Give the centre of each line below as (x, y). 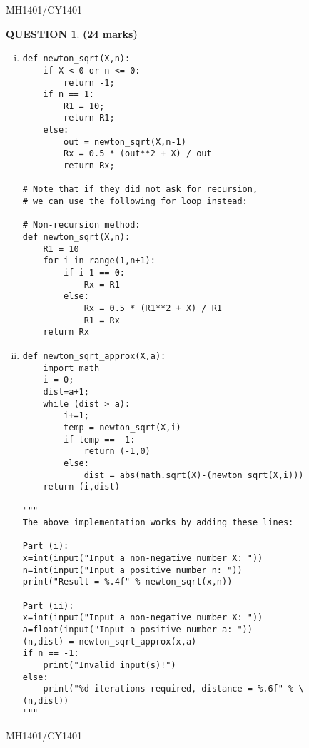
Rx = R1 (102, 284)
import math (71, 368)
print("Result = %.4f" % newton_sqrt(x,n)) (127, 582)
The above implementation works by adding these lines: (158, 523)
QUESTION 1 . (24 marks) (72, 33)
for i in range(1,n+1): (99, 261)
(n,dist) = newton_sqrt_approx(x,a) (110, 641)
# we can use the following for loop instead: (135, 202)
